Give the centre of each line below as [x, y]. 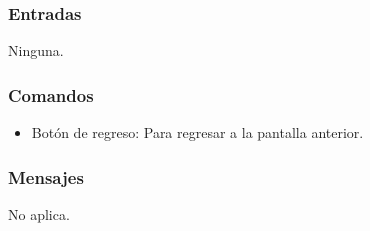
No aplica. [39, 213]
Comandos [51, 94]
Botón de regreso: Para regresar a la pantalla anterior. [197, 132]
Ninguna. [36, 50]
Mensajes [46, 176]
